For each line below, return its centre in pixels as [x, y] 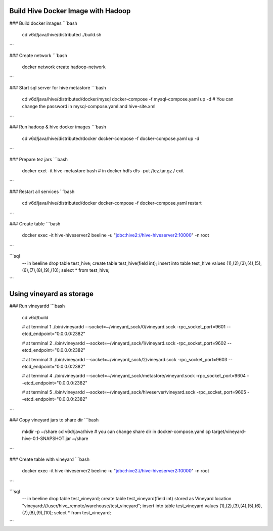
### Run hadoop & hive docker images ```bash [58, 127]
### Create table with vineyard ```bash [50, 459]
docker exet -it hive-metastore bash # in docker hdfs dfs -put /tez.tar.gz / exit [103, 171]
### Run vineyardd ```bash [37, 306]
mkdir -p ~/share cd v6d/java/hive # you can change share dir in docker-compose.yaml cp [116, 431]
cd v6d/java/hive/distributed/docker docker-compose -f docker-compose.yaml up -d [111, 138]
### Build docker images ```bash [43, 23]
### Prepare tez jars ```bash [39, 159]
